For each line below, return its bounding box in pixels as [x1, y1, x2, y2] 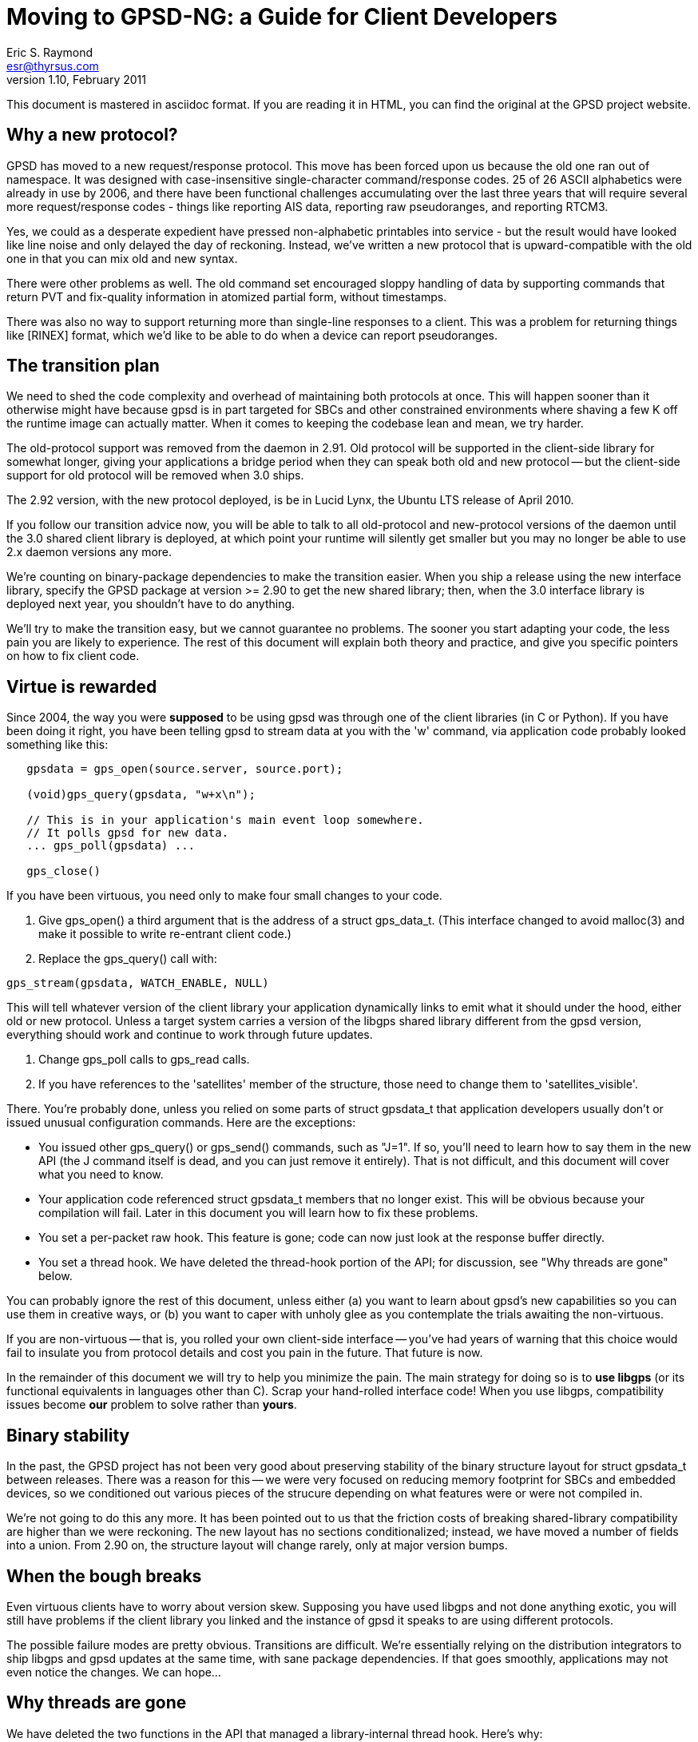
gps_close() [26, 865, 101, 878]
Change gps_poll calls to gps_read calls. [38, 1052, 250, 1067]
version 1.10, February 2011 [6, 72, 146, 86]
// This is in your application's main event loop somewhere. [26, 813, 424, 827]
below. [38, 1269, 73, 1283]
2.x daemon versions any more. [6, 545, 173, 559]
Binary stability [6, 1425, 130, 1446]
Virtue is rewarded [6, 676, 157, 697]
